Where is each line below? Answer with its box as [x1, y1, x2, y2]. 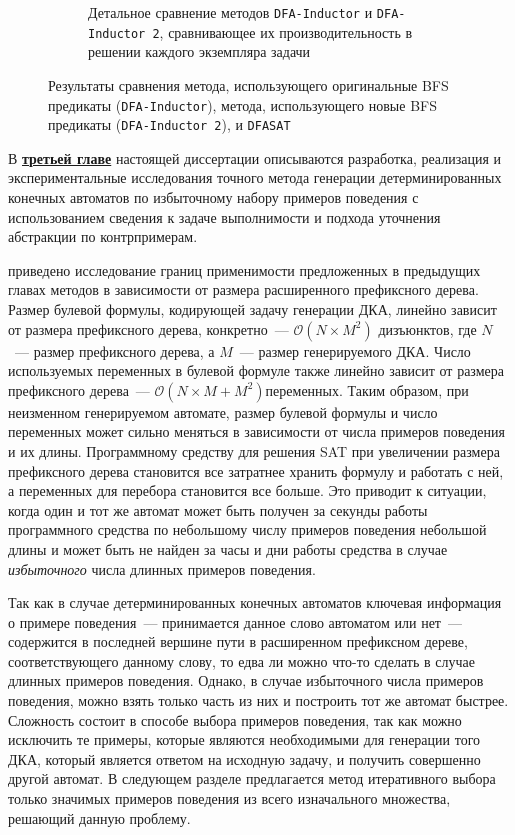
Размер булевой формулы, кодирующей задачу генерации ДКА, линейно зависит [8, 298, 497, 319]
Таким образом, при [347, 379, 469, 400]
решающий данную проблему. [8, 807, 191, 828]
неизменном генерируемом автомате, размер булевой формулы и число [8, 401, 438, 422]
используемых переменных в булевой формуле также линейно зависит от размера [8, 360, 504, 381]
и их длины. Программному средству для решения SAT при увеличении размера [8, 440, 500, 461]
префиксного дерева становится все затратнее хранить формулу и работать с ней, [8, 460, 504, 481]
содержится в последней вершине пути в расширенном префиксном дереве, [8, 631, 468, 652]
